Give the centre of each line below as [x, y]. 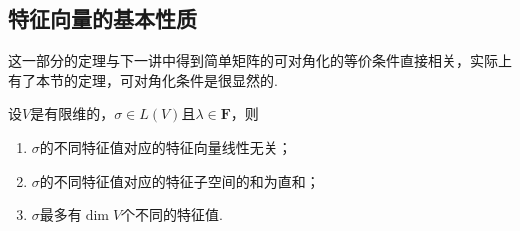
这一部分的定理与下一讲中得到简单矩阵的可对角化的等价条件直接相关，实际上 [260, 60]
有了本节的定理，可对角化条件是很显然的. [143, 79]
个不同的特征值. [172, 214]
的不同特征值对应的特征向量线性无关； [165, 146]
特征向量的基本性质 [102, 18]
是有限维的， [72, 113]
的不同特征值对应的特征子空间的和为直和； [179, 180]
